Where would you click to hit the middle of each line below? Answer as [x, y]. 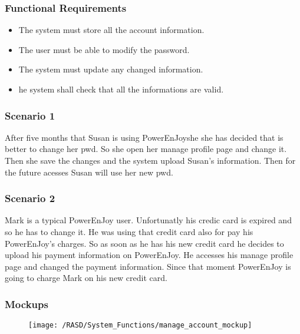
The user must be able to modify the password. [104, 49]
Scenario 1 [30, 115]
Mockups [27, 304]
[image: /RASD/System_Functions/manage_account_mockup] [140, 325]
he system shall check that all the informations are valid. [121, 89]
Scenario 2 [30, 198]
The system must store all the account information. [111, 30]
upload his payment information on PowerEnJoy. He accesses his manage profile [149, 255]
